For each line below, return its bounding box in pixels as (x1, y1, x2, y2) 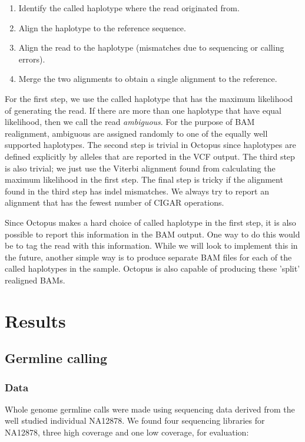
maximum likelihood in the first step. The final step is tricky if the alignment (5, 173, 283, 186)
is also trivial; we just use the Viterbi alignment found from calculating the (5, 161, 276, 174)
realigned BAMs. (5, 273, 65, 286)
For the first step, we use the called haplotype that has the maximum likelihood (5, 92, 293, 104)
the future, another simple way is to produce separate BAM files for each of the (5, 250, 292, 263)
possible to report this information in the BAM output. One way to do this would (5, 227, 300, 240)
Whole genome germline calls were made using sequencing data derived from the (5, 403, 295, 415)
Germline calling (5, 349, 108, 367)
